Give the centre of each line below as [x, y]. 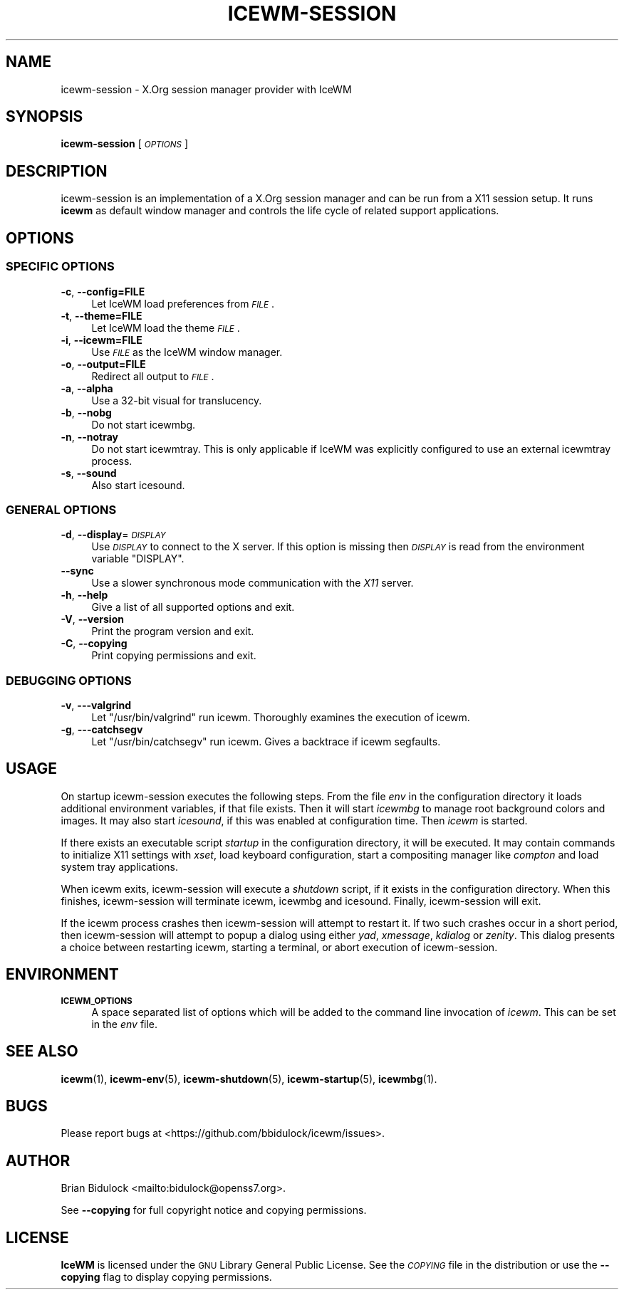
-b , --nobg [86, 412]
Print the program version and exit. [173, 631]
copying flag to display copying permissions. [166, 1277]
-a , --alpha [87, 388]
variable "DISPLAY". [138, 559]
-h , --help [84, 595]
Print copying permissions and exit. [174, 656]
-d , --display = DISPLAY [113, 535]
